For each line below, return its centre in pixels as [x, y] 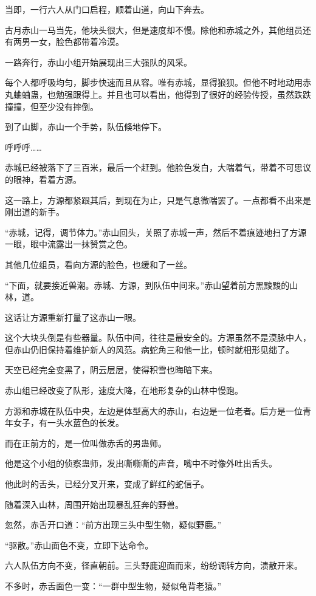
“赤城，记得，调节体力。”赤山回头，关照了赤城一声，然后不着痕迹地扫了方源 [156, 232]
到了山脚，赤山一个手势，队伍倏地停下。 [86, 127]
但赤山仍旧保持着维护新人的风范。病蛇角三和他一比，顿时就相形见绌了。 [149, 349]
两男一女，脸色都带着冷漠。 [68, 42]
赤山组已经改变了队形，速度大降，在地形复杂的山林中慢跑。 [124, 390]
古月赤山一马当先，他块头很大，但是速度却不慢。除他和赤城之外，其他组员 [154, 29]
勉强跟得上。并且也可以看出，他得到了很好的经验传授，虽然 [175, 94]
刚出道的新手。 [35, 212]
